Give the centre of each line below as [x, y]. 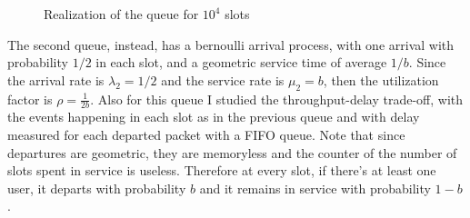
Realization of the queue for [121, 14]
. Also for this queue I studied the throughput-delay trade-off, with [277, 99]
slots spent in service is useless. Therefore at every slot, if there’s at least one [222, 170]
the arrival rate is [56, 79]
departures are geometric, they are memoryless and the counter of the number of [232, 152]
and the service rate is [223, 79]
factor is [30, 99]
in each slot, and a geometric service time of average [241, 62]
